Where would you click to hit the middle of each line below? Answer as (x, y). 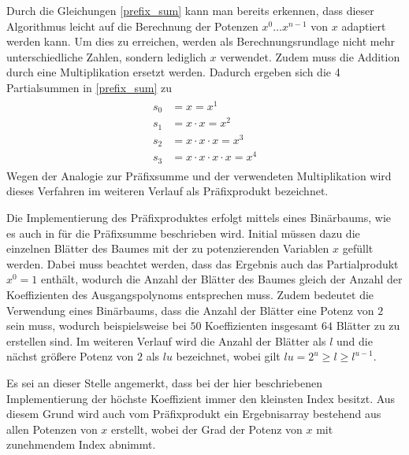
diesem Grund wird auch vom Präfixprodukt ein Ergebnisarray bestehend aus (194, 414)
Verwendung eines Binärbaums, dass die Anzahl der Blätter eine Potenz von (190, 310)
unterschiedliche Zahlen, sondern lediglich (106, 56)
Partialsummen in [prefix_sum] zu (89, 87)
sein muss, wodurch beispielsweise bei (97, 326)
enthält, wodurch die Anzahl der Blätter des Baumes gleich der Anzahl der (222, 279)
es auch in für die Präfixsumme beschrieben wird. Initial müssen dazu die (183, 233)
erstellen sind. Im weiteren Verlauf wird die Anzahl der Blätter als (166, 340)
